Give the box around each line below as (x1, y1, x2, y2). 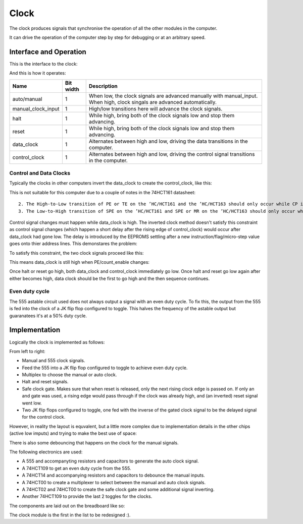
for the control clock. (22, 414, 66, 420)
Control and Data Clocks (9, 169, 71, 177)
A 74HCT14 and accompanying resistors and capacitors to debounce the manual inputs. (22, 472, 206, 479)
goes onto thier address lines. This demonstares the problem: (9, 241, 137, 247)
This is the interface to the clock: (9, 61, 78, 67)
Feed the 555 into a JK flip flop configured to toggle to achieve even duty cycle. (22, 365, 188, 371)
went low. (22, 400, 42, 406)
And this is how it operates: (9, 70, 66, 76)
